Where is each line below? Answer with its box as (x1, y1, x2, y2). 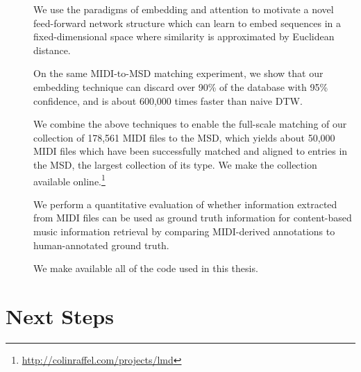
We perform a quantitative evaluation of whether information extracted (33, 196, 337, 211)
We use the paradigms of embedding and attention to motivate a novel (33, 2, 334, 16)
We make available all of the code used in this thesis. (33, 261, 258, 276)
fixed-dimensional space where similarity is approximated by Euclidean (33, 29, 335, 44)
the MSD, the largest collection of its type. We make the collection (33, 157, 317, 171)
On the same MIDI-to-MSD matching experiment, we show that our (33, 66, 324, 81)
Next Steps (6, 301, 114, 330)
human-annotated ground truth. (33, 237, 169, 252)
